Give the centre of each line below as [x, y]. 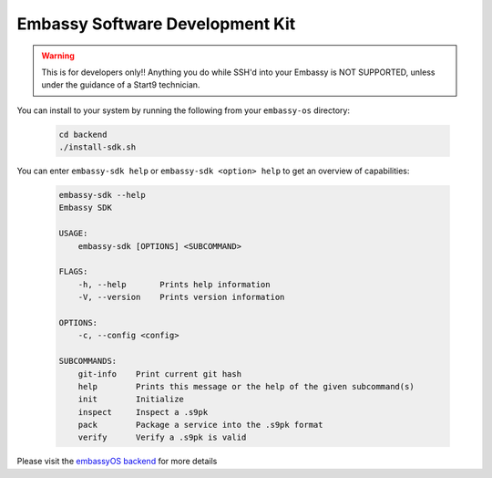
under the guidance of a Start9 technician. [121, 85]
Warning [58, 56]
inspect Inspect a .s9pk [143, 412]
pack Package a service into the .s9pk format [200, 425]
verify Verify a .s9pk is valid [162, 437]
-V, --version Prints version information [181, 297]
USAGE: [73, 234]
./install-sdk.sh [97, 147]
